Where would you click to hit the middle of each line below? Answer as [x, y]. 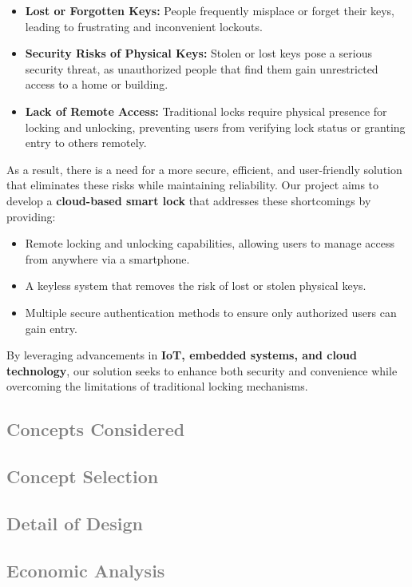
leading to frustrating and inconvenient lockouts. [144, 26]
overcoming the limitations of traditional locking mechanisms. [157, 386]
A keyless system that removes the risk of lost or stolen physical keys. [196, 286]
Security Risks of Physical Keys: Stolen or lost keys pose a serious [198, 53]
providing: [31, 216]
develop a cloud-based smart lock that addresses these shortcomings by [189, 200]
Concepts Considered [96, 429]
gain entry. [51, 328]
